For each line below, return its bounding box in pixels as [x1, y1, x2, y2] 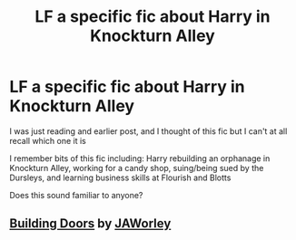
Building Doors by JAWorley [9, 216, 172, 232]
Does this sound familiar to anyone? [9, 189, 143, 200]
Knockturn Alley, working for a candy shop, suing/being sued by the [9, 162, 264, 173]
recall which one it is [9, 135, 86, 146]
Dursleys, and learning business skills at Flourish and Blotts [9, 172, 232, 183]
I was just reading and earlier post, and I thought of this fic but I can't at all [9, 125, 288, 137]
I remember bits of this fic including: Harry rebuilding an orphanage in [9, 152, 271, 164]
